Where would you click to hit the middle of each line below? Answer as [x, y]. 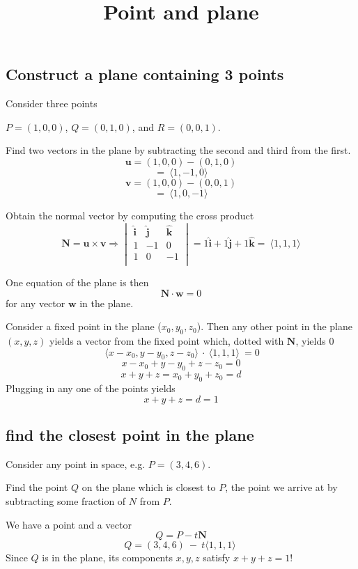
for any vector [36, 303]
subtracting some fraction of [66, 501]
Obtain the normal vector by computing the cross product [130, 215]
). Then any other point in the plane [274, 326]
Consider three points [52, 103]
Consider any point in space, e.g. [76, 463]
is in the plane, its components [107, 558]
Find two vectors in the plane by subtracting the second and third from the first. [178, 150]
